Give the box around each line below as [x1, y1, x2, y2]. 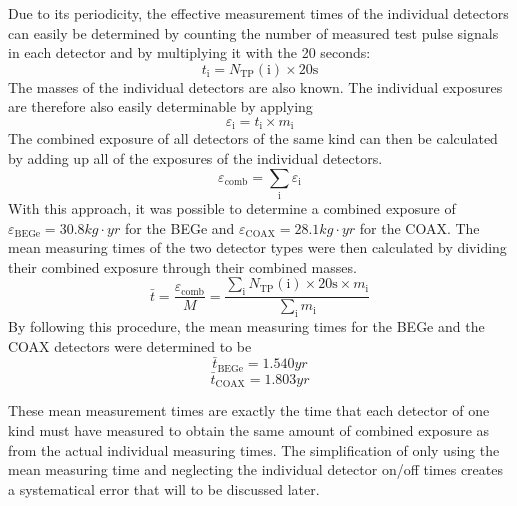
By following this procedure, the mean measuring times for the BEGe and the [8, 315, 485, 336]
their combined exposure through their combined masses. [8, 256, 357, 277]
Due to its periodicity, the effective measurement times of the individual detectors [8, 3, 509, 23]
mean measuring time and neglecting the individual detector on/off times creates [8, 459, 503, 480]
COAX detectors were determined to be [8, 335, 252, 356]
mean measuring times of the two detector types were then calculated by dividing [8, 237, 507, 258]
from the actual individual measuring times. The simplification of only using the [8, 439, 500, 460]
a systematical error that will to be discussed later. [8, 478, 320, 499]
